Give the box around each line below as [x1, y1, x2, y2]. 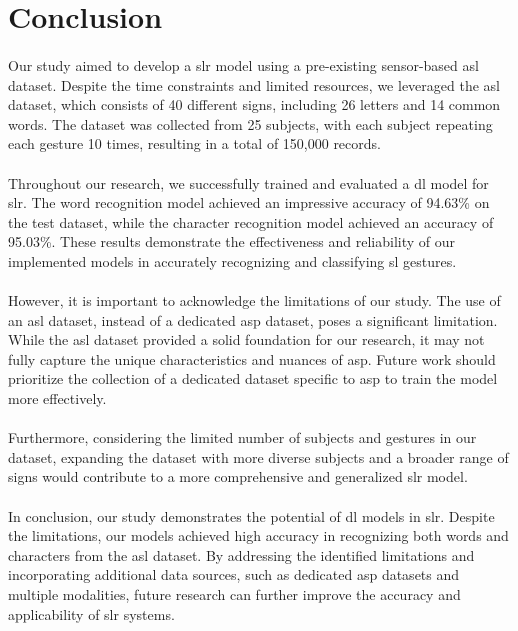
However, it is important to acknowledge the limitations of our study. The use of [8, 290, 501, 311]
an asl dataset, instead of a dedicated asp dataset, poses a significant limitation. [8, 309, 498, 330]
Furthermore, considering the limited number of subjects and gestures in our [8, 427, 477, 448]
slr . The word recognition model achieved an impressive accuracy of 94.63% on [8, 192, 490, 213]
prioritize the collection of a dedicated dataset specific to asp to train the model [8, 368, 498, 389]
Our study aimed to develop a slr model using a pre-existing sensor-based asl [8, 54, 479, 75]
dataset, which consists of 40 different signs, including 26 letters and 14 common [8, 94, 501, 115]
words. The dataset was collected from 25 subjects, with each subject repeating [8, 113, 493, 134]
